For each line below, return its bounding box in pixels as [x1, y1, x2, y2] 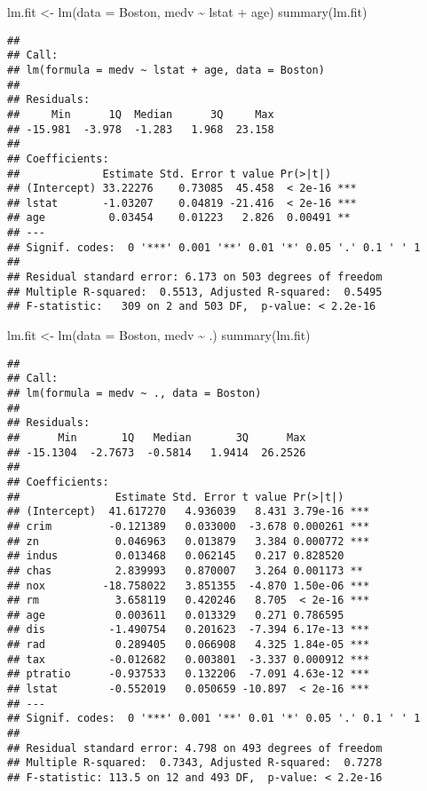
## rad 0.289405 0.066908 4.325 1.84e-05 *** [7, 638, 370, 652]
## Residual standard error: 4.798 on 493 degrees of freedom [7, 741, 383, 755]
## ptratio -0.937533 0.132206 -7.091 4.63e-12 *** [7, 668, 370, 681]
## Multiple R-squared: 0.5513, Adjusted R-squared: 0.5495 [7, 285, 383, 298]
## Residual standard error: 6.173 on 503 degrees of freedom [7, 271, 383, 284]
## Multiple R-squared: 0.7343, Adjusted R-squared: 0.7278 [7, 756, 383, 770]
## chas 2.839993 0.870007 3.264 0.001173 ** [7, 564, 363, 577]
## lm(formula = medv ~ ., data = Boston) [7, 386, 262, 399]
